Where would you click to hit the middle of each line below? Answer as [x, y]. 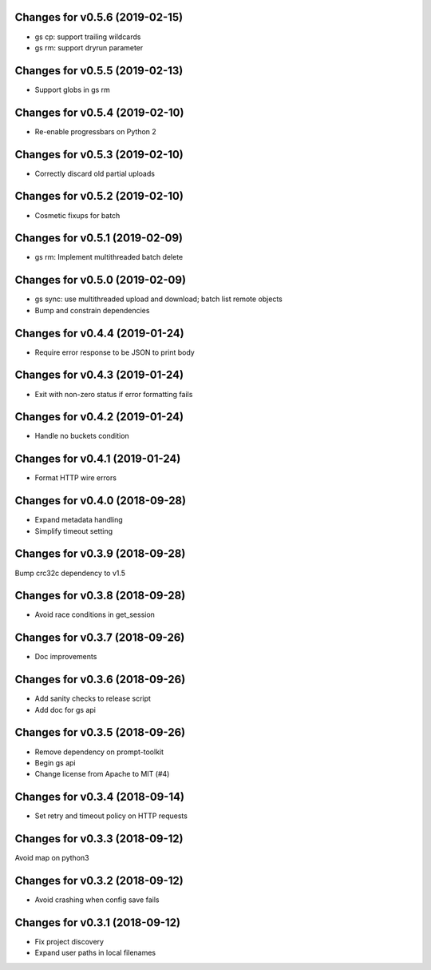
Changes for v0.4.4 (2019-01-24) [99, 333]
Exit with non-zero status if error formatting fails [114, 394]
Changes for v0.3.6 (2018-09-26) [100, 680]
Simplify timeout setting [74, 531]
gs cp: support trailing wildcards [88, 37]
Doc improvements [66, 657]
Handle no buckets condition [82, 436]
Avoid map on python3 [52, 858]
